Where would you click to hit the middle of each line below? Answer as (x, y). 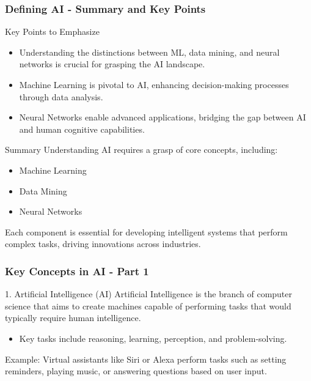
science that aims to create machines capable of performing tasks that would (148, 305)
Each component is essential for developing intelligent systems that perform (146, 231)
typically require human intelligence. (73, 318)
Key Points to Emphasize (52, 31)
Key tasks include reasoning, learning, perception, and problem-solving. (153, 338)
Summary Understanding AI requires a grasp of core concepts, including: (141, 150)
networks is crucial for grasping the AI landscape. (112, 64)
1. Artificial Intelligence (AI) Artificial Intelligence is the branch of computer (149, 294)
